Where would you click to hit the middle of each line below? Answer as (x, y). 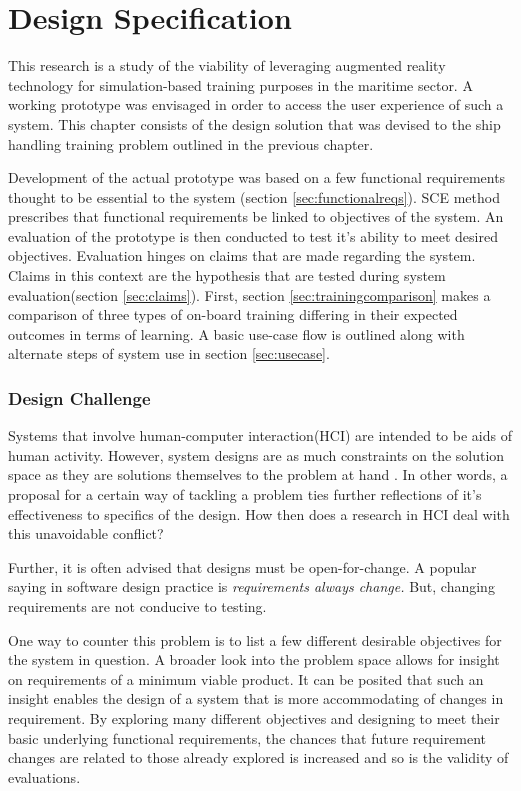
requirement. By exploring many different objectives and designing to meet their (254, 717)
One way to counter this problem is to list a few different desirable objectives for (255, 639)
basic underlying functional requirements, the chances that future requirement (247, 737)
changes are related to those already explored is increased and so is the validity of (258, 757)
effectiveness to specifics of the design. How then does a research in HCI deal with (259, 513)
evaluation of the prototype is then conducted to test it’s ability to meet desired (253, 235)
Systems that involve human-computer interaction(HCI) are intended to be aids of (260, 435)
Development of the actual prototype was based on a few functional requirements (257, 177)
